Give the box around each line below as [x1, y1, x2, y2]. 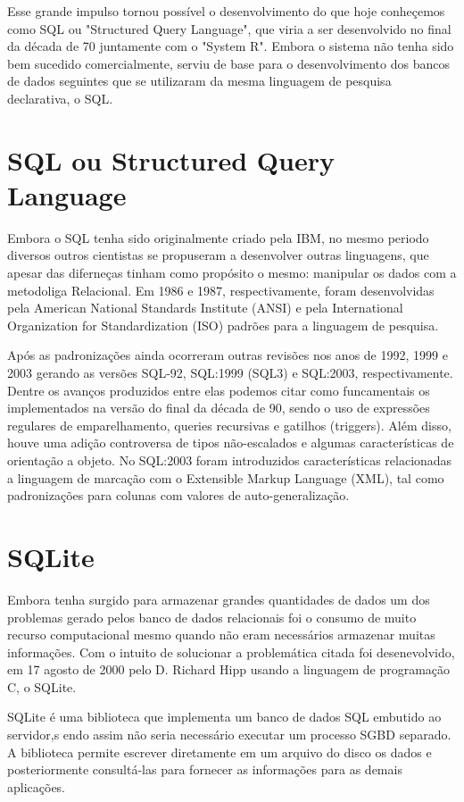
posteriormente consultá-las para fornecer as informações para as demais [7, 760, 402, 779]
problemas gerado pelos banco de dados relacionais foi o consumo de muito [7, 607, 417, 626]
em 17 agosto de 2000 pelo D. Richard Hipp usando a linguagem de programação [7, 660, 451, 679]
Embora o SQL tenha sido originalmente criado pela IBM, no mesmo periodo [7, 228, 429, 246]
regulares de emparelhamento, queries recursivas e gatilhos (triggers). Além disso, [7, 415, 452, 434]
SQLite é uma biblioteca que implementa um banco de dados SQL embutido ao [7, 707, 442, 726]
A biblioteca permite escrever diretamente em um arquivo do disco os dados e [7, 742, 432, 761]
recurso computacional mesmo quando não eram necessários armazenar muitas [7, 625, 435, 644]
